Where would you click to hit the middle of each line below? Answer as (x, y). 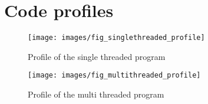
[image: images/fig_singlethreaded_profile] (116, 38)
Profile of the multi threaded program (96, 94)
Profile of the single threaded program (97, 56)
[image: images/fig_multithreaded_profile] (114, 76)
